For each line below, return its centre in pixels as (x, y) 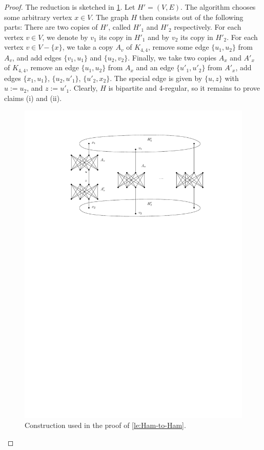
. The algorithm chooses (218, 7)
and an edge (155, 67)
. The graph (110, 17)
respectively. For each (208, 27)
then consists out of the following (191, 17)
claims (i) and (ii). (33, 98)
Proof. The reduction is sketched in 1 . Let (70, 7)
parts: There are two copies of (51, 27)
